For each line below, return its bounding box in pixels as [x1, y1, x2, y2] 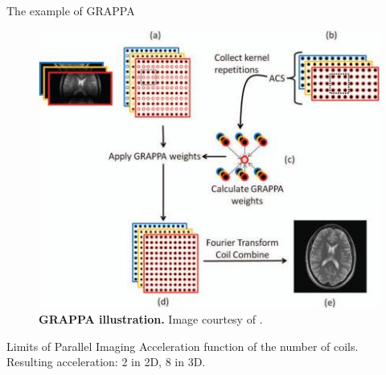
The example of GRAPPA [6, 2, 135, 18]
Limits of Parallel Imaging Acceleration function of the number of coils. [6, 337, 359, 354]
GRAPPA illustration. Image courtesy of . [39, 311, 263, 328]
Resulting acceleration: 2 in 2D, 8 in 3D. [6, 353, 206, 370]
